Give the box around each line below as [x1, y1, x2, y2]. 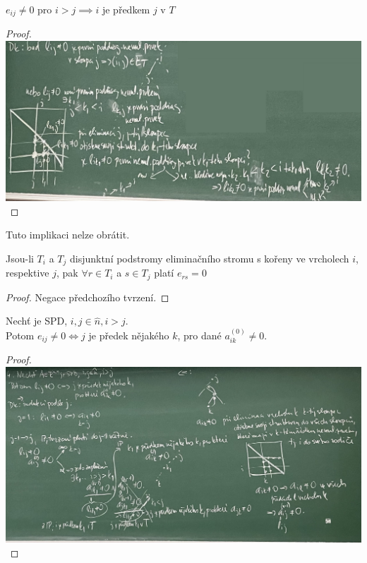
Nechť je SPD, [6, 313, 68, 328]
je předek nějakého [88, 327, 169, 342]
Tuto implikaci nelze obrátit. [6, 227, 130, 242]
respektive [6, 265, 49, 280]
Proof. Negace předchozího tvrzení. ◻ [6, 289, 169, 304]
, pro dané [177, 327, 222, 342]
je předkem [102, 2, 150, 16]
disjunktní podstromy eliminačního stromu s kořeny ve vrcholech [69, 250, 349, 265]
